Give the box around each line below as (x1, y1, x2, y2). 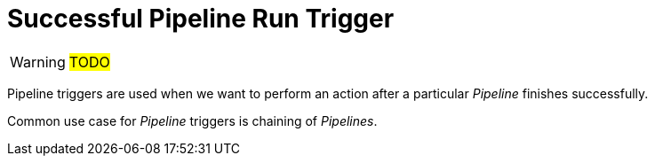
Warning (10, 52, 66, 71)
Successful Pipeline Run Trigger (7, 4, 395, 34)
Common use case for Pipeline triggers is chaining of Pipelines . (7, 113, 378, 128)
